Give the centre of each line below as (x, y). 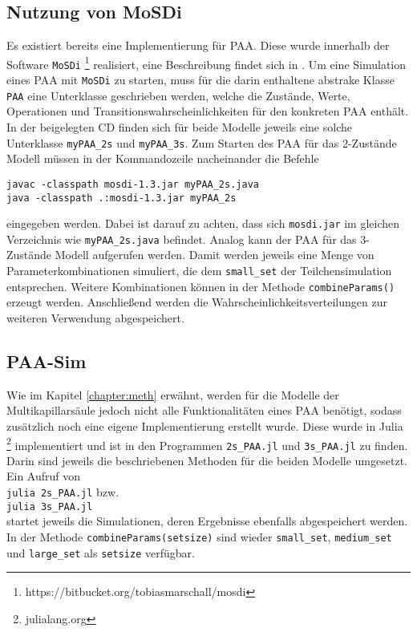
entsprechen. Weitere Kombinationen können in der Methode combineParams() (201, 286)
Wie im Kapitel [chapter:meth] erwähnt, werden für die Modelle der (173, 394)
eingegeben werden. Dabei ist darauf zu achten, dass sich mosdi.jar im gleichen (203, 223)
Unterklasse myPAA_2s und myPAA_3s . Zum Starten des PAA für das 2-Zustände (202, 142)
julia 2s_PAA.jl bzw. (63, 492)
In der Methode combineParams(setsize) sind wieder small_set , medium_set (199, 536)
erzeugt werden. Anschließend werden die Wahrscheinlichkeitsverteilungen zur (197, 302)
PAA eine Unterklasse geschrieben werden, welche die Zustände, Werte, (178, 95)
